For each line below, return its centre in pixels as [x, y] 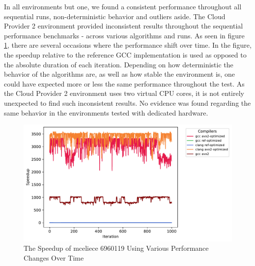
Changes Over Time [54, 257]
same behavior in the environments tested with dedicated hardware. [106, 112]
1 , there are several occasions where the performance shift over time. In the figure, [128, 45]
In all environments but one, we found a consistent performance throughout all [123, 6]
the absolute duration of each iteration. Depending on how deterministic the [119, 64]
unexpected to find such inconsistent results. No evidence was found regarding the [127, 103]
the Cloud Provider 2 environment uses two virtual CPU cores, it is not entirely [124, 93]
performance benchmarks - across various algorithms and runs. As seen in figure [124, 35]
